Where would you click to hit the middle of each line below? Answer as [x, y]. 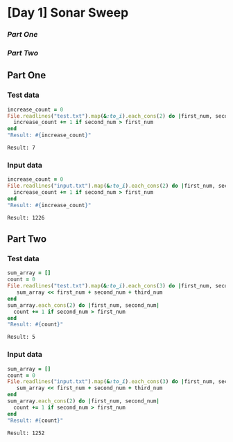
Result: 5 [21, 337]
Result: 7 [21, 148]
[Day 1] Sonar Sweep [68, 13]
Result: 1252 [26, 433]
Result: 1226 [26, 218]
